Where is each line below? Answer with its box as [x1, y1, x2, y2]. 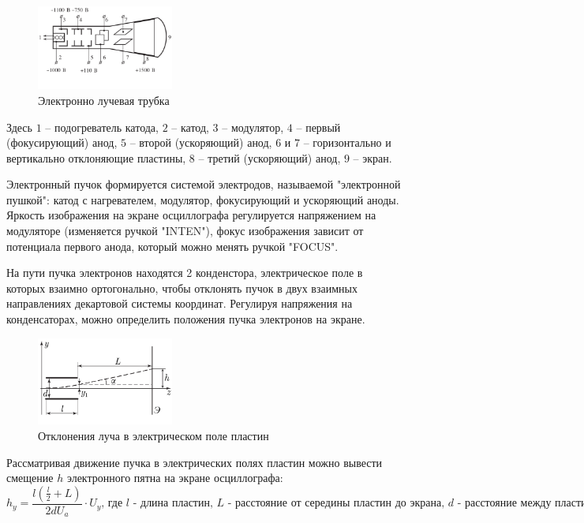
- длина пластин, [133, 498, 213, 510]
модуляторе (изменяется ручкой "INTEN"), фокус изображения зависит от [6, 222, 364, 239]
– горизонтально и [303, 134, 391, 151]
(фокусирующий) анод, [6, 134, 118, 151]
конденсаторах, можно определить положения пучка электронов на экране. [6, 311, 365, 327]
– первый [296, 118, 341, 135]
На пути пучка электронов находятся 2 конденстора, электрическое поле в [6, 264, 363, 281]
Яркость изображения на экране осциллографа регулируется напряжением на [6, 207, 376, 223]
